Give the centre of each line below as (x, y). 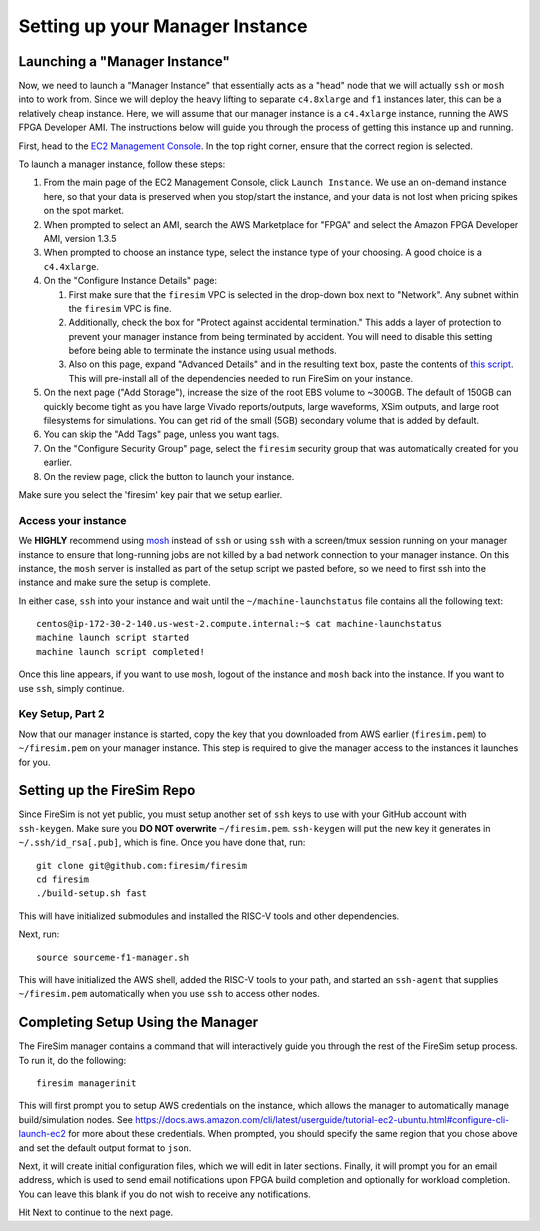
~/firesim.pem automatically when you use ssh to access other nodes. (169, 994)
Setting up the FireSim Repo (107, 790)
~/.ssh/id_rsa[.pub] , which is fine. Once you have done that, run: (162, 842)
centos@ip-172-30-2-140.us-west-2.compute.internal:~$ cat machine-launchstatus (239, 624)
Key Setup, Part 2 (61, 714)
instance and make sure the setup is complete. (114, 582)
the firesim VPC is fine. (120, 308)
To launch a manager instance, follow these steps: (122, 164)
